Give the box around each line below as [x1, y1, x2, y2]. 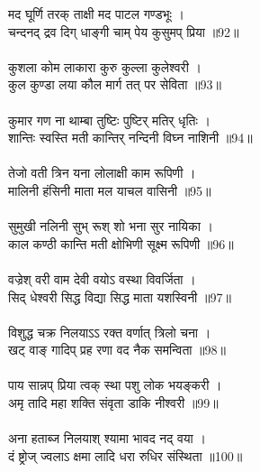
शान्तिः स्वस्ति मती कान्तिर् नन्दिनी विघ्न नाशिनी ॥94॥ [8, 128, 253, 147]
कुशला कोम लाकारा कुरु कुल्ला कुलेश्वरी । [8, 57, 202, 76]
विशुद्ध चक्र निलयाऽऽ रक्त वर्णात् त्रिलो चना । [8, 322, 211, 341]
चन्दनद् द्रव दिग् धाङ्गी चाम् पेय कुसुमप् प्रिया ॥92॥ [8, 22, 239, 41]
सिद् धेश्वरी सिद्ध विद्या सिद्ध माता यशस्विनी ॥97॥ [8, 287, 231, 306]
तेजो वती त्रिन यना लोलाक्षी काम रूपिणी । [8, 163, 196, 182]
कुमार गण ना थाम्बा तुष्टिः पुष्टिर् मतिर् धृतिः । [8, 110, 211, 129]
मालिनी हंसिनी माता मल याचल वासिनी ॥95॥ [8, 180, 211, 199]
